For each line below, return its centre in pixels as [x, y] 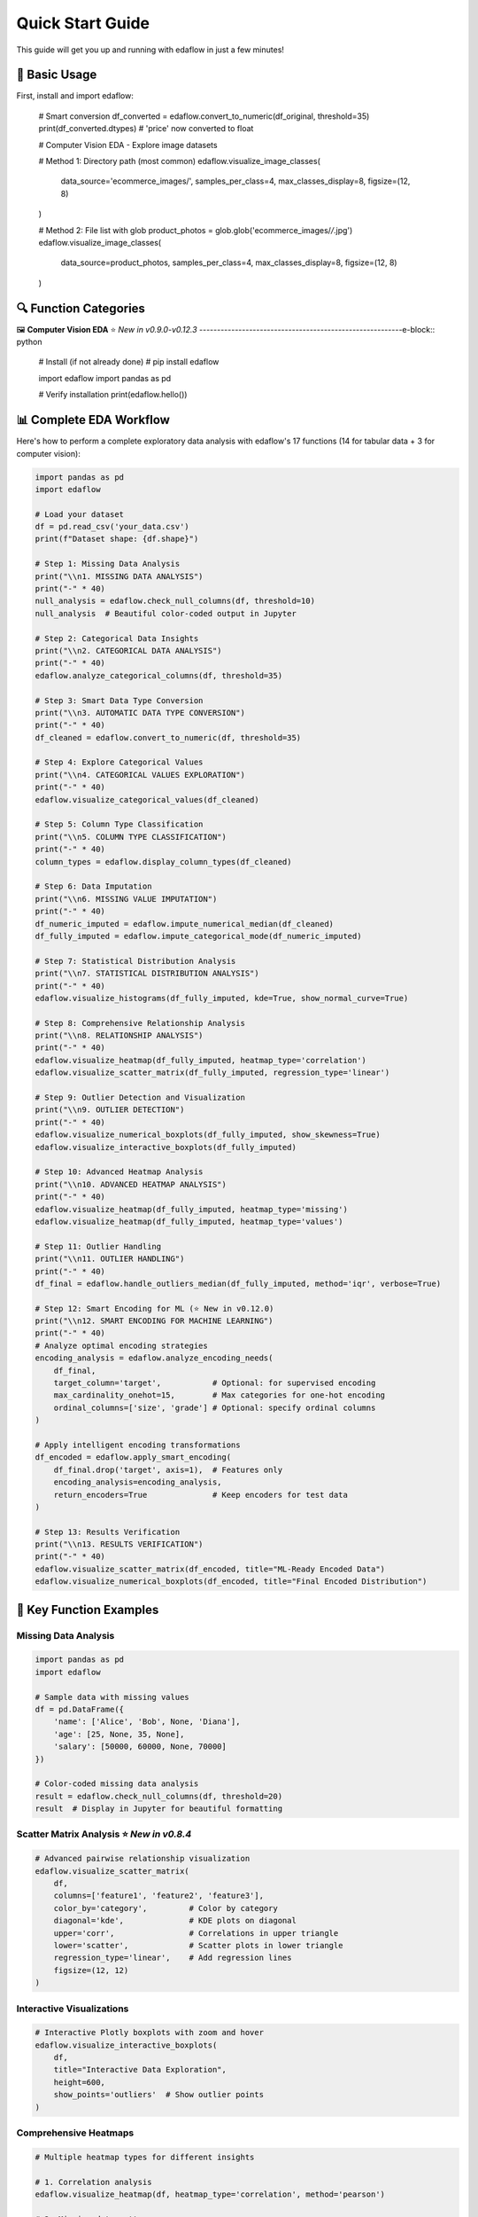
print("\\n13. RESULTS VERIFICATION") [119, 1544]
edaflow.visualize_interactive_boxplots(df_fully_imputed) [166, 1147]
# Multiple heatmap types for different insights [145, 2157]
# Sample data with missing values [112, 1697]
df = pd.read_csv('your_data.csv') [112, 527]
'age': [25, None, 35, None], [119, 1734]
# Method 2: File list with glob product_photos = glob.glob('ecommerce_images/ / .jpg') [196, 230]
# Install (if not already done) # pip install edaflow [129, 362]
